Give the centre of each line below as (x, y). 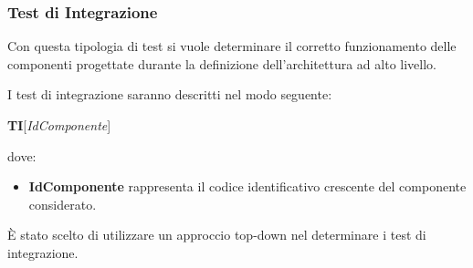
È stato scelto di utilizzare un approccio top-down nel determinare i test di (217, 235)
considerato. (63, 204)
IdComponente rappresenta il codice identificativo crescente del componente (247, 186)
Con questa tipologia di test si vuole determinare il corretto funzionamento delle (232, 46)
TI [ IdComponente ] (59, 125)
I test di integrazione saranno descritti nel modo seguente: (170, 94)
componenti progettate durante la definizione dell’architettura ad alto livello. (222, 63)
